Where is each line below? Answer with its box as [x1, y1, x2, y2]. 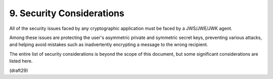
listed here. [9, 58, 33, 64]
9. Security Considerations [9, 8, 125, 19]
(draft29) [9, 67, 28, 73]
